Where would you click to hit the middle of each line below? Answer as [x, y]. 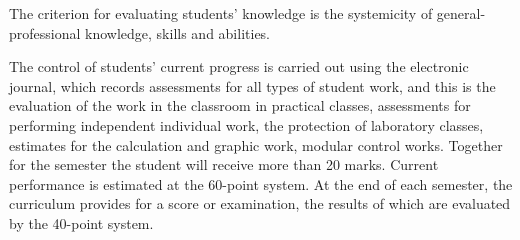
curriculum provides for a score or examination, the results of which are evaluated [260, 203]
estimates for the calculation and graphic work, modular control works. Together [256, 144]
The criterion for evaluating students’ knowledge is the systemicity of [221, 13]
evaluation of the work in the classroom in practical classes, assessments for [240, 105]
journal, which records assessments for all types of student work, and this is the [252, 85]
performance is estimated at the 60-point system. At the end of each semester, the [261, 183]
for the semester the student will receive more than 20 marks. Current [224, 164]
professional [45, 32]
